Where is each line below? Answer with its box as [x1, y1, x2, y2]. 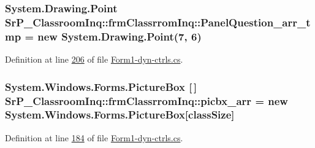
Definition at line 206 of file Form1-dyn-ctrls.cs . [5, 53, 183, 66]
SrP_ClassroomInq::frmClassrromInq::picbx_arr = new [5, 93, 288, 108]
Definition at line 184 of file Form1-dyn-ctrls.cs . [5, 131, 183, 144]
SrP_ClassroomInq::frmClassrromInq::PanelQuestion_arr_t [5, 14, 311, 29]
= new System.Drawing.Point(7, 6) [25, 28, 202, 44]
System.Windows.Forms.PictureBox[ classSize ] [5, 107, 235, 122]
